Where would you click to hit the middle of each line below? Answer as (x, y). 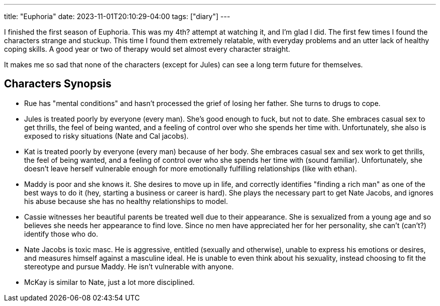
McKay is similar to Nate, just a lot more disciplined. (109, 282)
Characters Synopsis (58, 84)
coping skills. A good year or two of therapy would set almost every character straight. (147, 49)
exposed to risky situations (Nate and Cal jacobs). (106, 136)
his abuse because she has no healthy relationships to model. (126, 201)
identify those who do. (61, 234)
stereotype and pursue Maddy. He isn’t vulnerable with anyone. (129, 266)
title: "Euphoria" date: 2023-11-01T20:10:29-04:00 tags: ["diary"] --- (117, 16)
